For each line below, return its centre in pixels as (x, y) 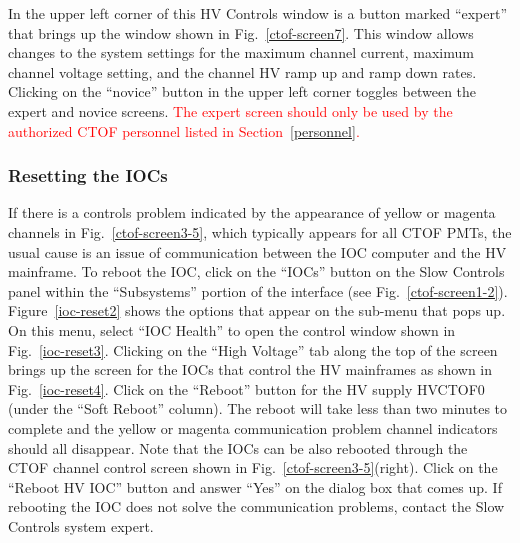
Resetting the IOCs (88, 175)
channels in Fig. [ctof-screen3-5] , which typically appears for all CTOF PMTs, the (260, 231)
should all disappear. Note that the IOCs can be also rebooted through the (238, 447)
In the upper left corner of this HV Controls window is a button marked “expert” (258, 13)
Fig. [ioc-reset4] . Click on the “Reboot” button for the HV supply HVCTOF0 (246, 388)
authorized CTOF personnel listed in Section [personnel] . (184, 130)
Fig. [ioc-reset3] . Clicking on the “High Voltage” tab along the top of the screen (253, 349)
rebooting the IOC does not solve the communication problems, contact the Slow (256, 506)
